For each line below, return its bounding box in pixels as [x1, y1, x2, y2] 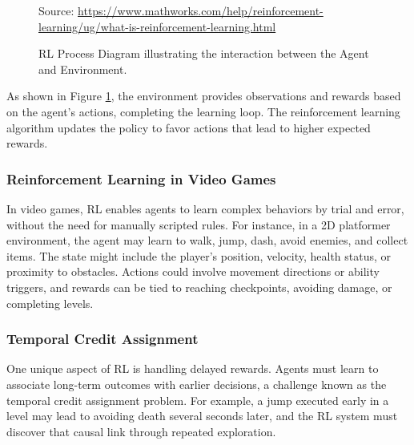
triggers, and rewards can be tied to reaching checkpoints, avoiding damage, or [6, 278, 392, 295]
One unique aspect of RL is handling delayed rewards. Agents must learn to [6, 360, 379, 377]
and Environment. [38, 60, 127, 77]
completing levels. [6, 294, 94, 311]
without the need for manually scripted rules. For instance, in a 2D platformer [6, 216, 391, 233]
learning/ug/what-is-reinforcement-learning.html [38, 18, 276, 34]
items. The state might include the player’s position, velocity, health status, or [6, 247, 392, 264]
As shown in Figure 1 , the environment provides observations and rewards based [6, 87, 401, 104]
